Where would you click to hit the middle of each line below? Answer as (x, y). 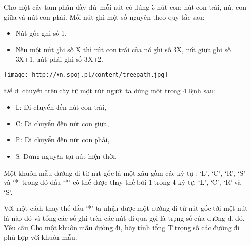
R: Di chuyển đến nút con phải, (62, 140)
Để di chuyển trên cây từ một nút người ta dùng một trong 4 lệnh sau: (110, 90)
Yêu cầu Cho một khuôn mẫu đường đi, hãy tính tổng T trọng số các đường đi (122, 227)
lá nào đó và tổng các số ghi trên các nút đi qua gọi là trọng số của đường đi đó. (124, 217)
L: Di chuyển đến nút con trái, (61, 107)
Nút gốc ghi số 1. (41, 33)
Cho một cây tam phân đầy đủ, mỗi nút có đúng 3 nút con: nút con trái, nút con (125, 7)
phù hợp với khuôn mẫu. (40, 237)
